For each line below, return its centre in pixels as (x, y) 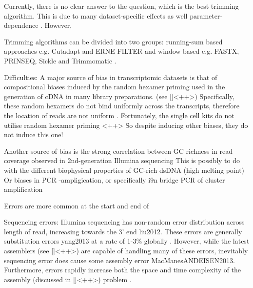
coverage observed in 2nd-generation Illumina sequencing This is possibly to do (122, 160)
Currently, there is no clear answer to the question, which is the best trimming (121, 6)
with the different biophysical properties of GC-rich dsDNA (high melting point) (124, 170)
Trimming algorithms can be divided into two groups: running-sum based (113, 41)
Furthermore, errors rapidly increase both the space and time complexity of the (123, 270)
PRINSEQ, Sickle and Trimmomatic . (60, 60)
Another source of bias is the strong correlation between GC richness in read (118, 151)
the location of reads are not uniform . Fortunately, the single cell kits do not (119, 115)
